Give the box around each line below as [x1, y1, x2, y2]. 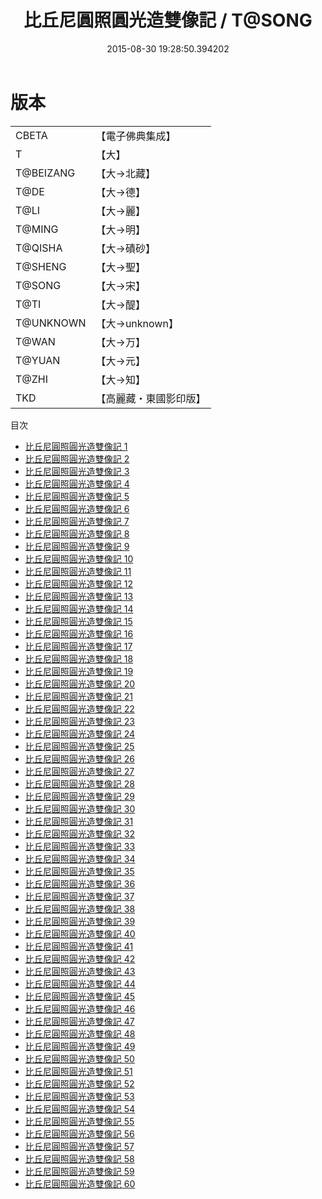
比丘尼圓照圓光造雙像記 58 [24, 1152, 135, 1165]
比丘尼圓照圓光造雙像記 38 [24, 902, 136, 915]
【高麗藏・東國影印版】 [95, 391, 207, 405]
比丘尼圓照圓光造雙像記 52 [24, 1077, 135, 1090]
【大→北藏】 [95, 166, 156, 180]
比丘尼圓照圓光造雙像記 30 [24, 802, 136, 815]
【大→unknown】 [95, 316, 179, 330]
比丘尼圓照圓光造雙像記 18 [24, 652, 134, 665]
